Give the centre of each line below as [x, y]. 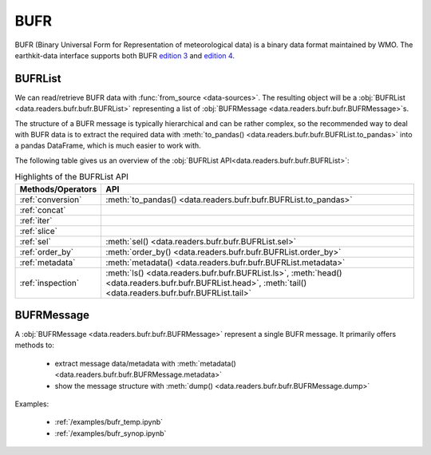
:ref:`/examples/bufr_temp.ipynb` [109, 422]
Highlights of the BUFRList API [72, 177]
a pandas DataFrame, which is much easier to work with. [108, 146]
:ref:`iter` [36, 220]
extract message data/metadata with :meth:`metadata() [146, 363]
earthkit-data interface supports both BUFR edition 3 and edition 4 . [125, 55]
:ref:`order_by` [47, 251]
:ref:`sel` [35, 241]
